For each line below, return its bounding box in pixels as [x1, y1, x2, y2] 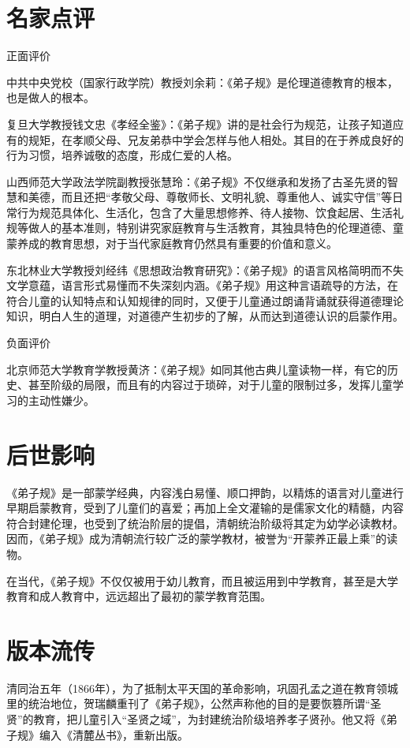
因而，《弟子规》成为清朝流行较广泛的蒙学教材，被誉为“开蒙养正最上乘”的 [6, 530, 387, 547]
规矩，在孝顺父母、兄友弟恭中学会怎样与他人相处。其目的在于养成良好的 [28, 131, 404, 148]
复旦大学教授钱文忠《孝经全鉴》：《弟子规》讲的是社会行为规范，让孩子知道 [6, 115, 393, 132]
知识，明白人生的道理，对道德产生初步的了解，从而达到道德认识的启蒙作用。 [6, 308, 404, 324]
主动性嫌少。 [28, 391, 95, 408]
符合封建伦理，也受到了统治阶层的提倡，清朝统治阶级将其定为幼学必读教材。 [6, 514, 404, 531]
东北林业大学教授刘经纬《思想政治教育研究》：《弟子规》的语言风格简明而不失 [6, 261, 404, 278]
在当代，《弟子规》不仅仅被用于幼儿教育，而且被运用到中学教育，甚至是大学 [6, 572, 398, 589]
